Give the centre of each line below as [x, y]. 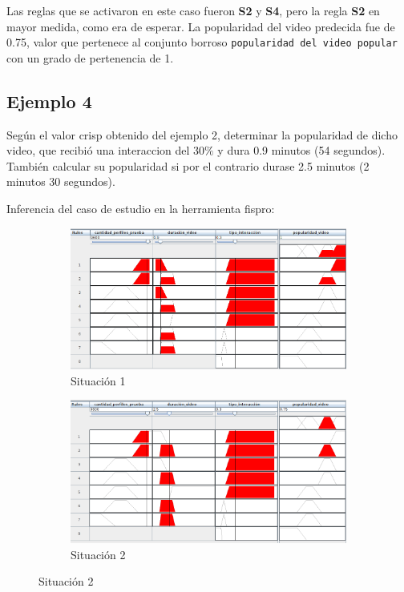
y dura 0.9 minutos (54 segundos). [301, 150]
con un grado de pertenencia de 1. [90, 57]
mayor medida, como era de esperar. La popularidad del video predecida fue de [201, 26]
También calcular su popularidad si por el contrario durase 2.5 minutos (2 [188, 165]
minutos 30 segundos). [61, 181]
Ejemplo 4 [49, 101]
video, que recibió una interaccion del [98, 150]
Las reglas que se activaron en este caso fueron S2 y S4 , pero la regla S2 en [193, 10]
